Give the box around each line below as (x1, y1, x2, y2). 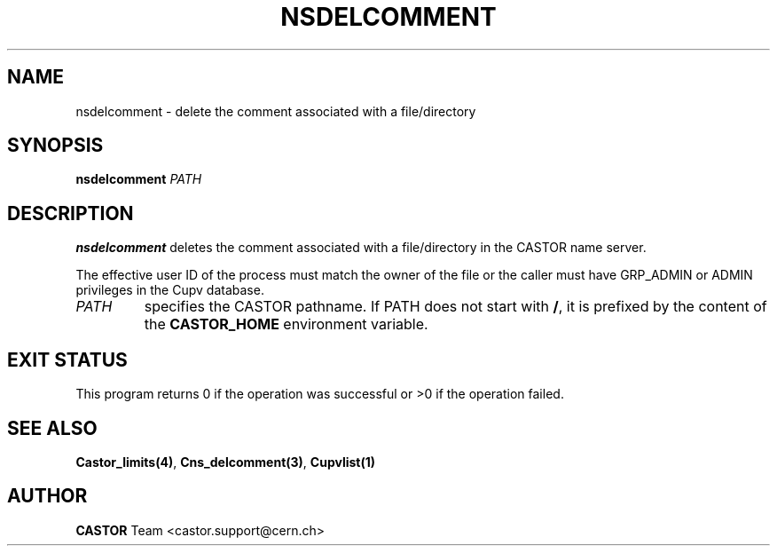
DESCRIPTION (7, 201, 134, 225)
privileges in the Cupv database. (75, 282, 264, 298)
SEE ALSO (7, 416, 98, 439)
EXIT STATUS (7, 348, 128, 371)
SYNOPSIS (7, 134, 104, 157)
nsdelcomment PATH (75, 171, 202, 187)
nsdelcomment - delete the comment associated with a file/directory (75, 103, 476, 119)
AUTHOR (7, 485, 88, 508)
